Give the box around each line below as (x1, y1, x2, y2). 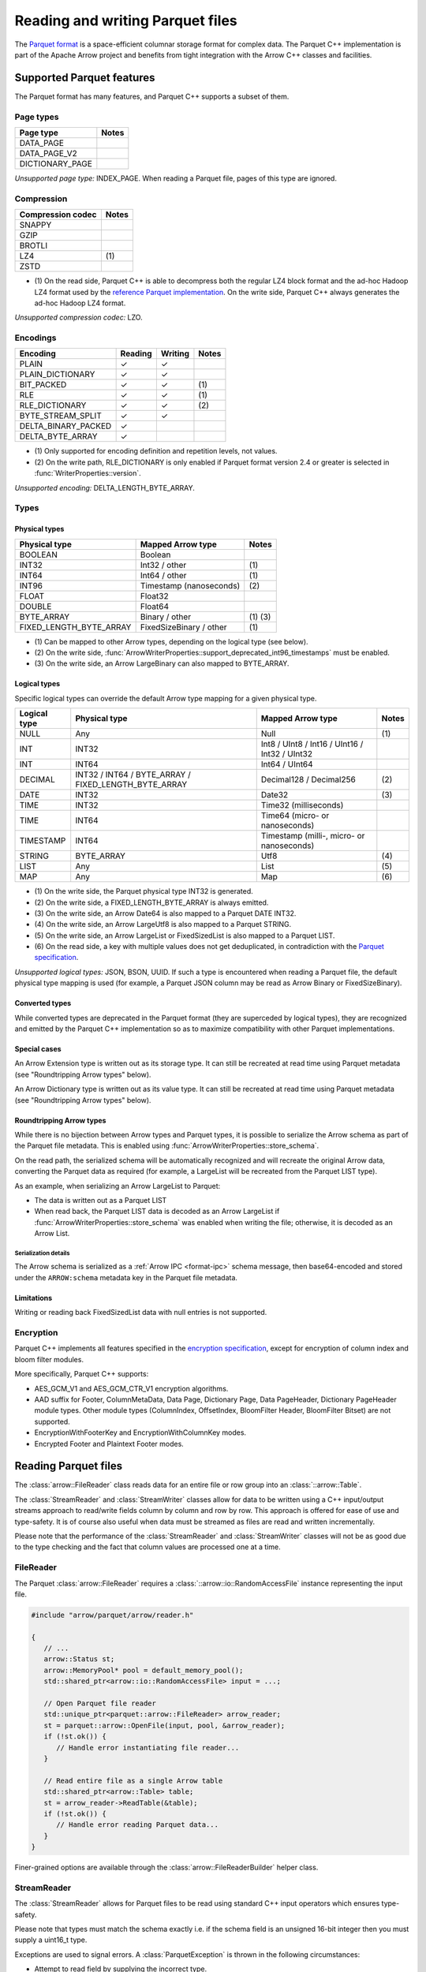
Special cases (14, 1044, 62, 1054)
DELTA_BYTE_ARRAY (19, 431, 98, 442)
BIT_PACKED (19, 379, 67, 390)
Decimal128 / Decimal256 (260, 774, 357, 785)
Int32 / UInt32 (260, 749, 313, 760)
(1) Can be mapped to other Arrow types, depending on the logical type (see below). (34, 637, 308, 646)
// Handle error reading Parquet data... (56, 1821, 219, 1829)
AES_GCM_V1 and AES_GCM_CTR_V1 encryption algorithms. (34, 1384, 229, 1393)
